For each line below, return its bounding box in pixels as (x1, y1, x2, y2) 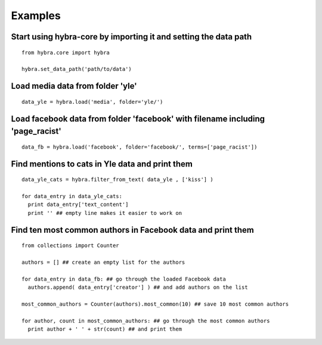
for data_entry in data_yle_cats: (21, 193, 122, 199)
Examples (11, 9, 61, 22)
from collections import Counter (21, 242, 119, 249)
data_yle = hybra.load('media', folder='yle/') (21, 98, 163, 105)
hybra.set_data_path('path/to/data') (21, 66, 132, 73)
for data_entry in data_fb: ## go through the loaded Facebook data (21, 275, 226, 282)
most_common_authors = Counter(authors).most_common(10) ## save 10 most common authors (21, 300, 289, 307)
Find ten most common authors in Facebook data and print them (11, 224, 255, 235)
